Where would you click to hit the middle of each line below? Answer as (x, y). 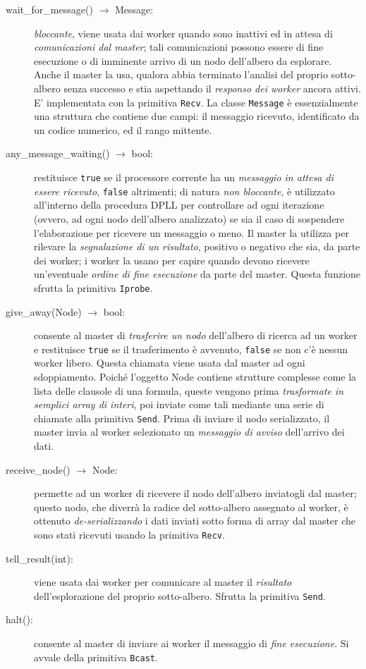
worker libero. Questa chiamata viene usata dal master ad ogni (170, 363)
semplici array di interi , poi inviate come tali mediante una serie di (179, 404)
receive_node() (38, 469)
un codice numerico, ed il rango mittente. (123, 129)
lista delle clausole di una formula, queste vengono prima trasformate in (189, 390)
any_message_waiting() (58, 153)
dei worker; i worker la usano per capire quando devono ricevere (172, 260)
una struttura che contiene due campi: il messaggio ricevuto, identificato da (197, 116)
